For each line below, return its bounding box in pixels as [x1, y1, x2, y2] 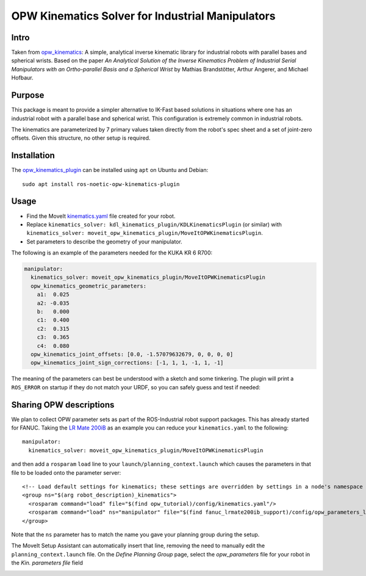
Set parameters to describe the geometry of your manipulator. [26, 238, 182, 245]
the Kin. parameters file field [11, 559, 84, 567]
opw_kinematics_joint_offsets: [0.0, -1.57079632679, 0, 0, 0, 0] [30, 351, 234, 358]
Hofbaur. [11, 74, 34, 82]
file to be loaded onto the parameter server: [11, 469, 121, 476]
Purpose [11, 90, 45, 101]
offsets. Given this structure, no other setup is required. [11, 134, 151, 142]
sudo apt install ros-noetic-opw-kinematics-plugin [22, 181, 180, 187]
